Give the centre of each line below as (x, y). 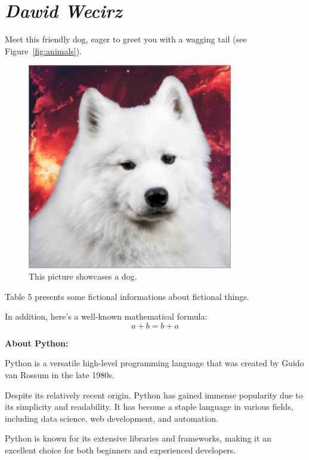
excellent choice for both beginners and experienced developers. (120, 450)
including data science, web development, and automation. (112, 418)
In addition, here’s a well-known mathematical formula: (106, 316)
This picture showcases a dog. (83, 276)
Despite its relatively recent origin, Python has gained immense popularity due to (154, 395)
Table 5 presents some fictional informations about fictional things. (127, 296)
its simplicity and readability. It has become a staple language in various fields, (149, 407)
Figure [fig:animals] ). (44, 50)
